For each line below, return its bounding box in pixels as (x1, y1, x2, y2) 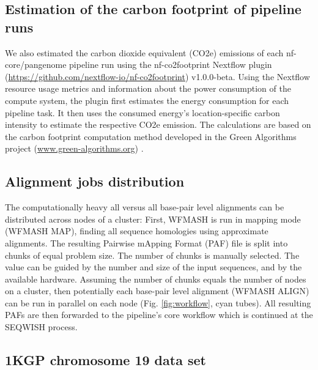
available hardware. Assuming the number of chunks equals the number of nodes (5, 272, 306, 285)
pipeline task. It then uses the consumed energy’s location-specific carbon (5, 106, 280, 119)
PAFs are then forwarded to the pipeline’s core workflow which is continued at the (5, 308, 313, 321)
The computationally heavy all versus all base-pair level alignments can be (5, 201, 284, 213)
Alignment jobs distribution (5, 172, 185, 191)
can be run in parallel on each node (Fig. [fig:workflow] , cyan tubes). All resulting (5, 296, 311, 309)
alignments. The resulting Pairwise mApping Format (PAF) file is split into (5, 236, 288, 249)
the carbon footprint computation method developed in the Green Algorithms (5, 130, 297, 142)
